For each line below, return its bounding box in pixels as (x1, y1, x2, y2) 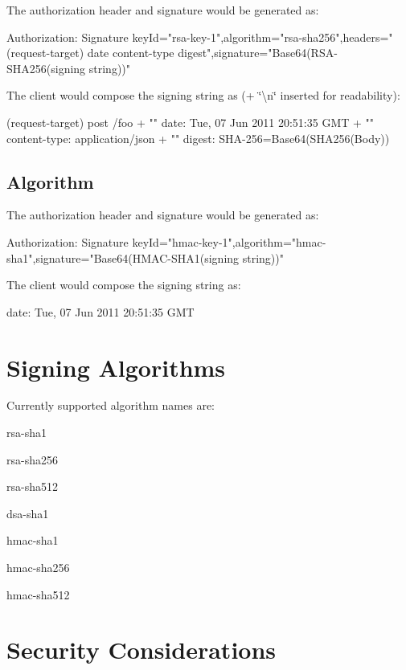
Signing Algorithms (6, 350, 226, 383)
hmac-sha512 (6, 586, 70, 603)
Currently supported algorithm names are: (6, 397, 215, 414)
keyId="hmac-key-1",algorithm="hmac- (132, 233, 326, 250)
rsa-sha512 (6, 478, 58, 495)
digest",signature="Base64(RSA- (178, 44, 338, 61)
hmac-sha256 (6, 559, 70, 576)
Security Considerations (6, 633, 277, 666)
